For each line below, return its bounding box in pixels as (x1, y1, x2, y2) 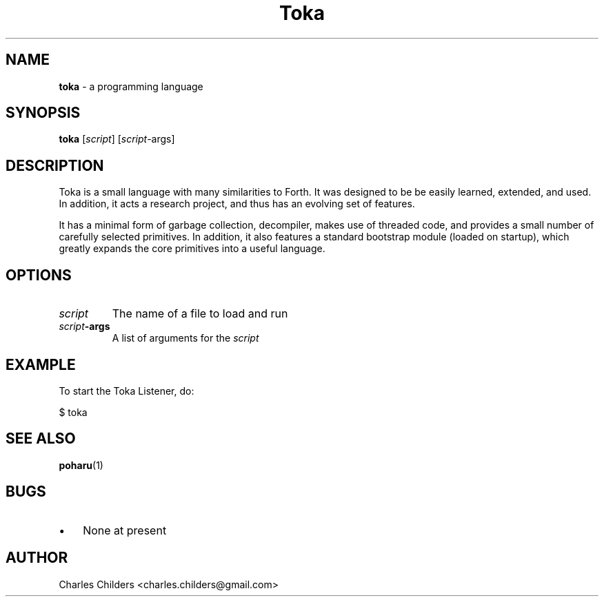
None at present (83, 523, 167, 537)
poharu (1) (59, 459, 103, 471)
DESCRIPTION (6, 156, 104, 174)
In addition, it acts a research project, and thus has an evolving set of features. (59, 198, 415, 210)
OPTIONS (6, 266, 72, 284)
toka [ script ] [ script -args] (59, 133, 175, 145)
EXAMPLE (6, 355, 76, 373)
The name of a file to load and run (112, 307, 288, 321)
